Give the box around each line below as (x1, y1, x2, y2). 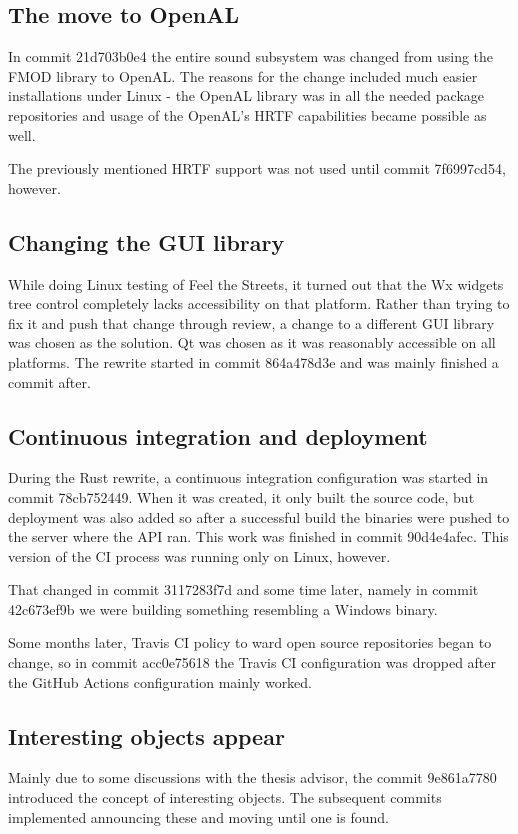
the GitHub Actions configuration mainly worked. (8, 671, 313, 692)
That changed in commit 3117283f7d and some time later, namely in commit (8, 579, 479, 600)
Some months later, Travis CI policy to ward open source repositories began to (8, 632, 492, 653)
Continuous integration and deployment (8, 420, 428, 451)
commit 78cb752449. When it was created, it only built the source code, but (8, 486, 475, 507)
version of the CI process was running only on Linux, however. (8, 545, 391, 566)
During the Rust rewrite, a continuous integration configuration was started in (8, 467, 489, 488)
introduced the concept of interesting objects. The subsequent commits (8, 787, 442, 808)
